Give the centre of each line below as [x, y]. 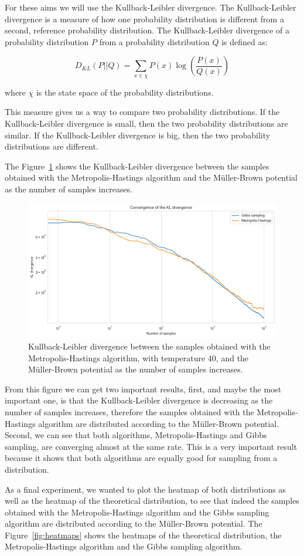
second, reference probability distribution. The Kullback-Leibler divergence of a [147, 30]
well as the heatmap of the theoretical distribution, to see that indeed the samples [152, 501]
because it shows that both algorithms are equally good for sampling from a [141, 458]
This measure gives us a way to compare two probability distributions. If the [142, 112]
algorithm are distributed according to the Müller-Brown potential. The [134, 523]
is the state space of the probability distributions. [125, 92]
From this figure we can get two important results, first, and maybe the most [143, 389]
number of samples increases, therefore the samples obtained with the [129, 411]
